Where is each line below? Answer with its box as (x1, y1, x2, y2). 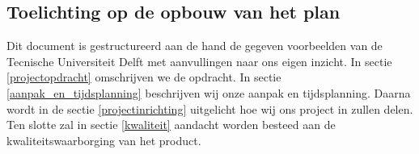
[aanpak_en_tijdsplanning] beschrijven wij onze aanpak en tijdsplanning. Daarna (6, 84, 411, 101)
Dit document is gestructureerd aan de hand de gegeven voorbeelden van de (6, 37, 383, 54)
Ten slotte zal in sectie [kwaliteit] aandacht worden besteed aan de (6, 116, 336, 133)
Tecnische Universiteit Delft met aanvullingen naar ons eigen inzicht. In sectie (6, 52, 392, 69)
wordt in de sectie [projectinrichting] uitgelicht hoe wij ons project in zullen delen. (6, 100, 413, 117)
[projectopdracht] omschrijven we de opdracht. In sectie (6, 69, 281, 85)
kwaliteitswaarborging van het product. (6, 131, 201, 148)
